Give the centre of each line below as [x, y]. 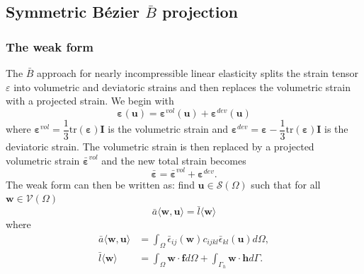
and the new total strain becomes [174, 160]
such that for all [286, 184]
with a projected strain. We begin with [90, 101]
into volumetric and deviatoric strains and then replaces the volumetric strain [182, 87]
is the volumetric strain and [168, 129]
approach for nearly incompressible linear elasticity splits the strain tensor [198, 73]
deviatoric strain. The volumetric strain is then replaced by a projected [160, 146]
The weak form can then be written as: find [100, 184]
